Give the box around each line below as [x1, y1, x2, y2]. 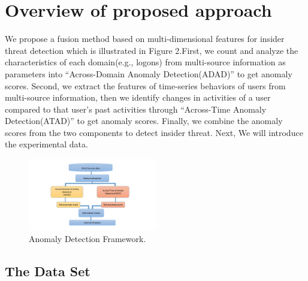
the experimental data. [5, 138, 88, 150]
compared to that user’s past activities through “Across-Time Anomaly [5, 102, 267, 115]
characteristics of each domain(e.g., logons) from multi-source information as [5, 56, 286, 68]
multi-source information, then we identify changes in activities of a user [5, 91, 271, 104]
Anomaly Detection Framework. [29, 232, 146, 244]
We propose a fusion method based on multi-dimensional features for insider [5, 32, 285, 45]
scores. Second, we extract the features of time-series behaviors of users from [5, 79, 286, 92]
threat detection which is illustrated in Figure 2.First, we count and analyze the [5, 44, 298, 56]
